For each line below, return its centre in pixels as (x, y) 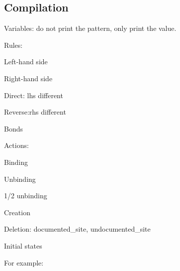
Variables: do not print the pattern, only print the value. (90, 28)
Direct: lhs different (34, 95)
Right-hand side (28, 78)
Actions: (16, 145)
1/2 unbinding (26, 196)
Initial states (23, 245)
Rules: (13, 45)
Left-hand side (26, 62)
